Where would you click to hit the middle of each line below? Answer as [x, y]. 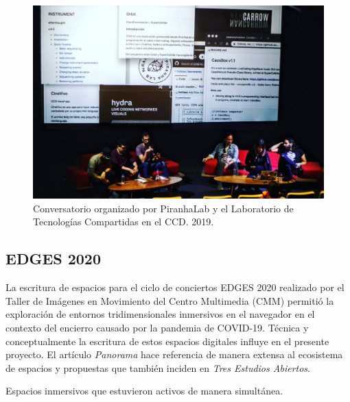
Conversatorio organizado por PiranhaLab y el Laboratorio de [163, 208]
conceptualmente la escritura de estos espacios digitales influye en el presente [167, 341]
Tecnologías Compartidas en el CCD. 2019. [124, 222]
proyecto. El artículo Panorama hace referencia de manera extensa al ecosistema [174, 354]
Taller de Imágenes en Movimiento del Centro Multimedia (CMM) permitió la [170, 300]
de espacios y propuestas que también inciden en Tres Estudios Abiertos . [158, 367]
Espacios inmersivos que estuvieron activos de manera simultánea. [144, 391]
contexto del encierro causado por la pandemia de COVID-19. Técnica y [157, 327]
